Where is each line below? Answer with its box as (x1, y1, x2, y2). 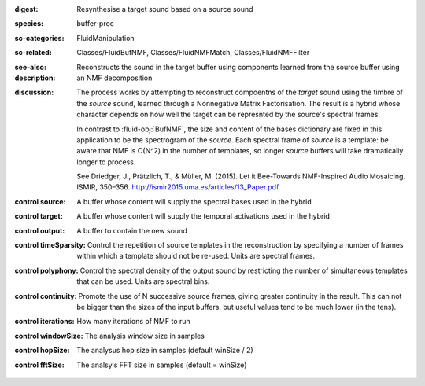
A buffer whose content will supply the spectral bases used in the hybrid (76, 197, 312, 206)
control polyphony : (14, 266, 79, 275)
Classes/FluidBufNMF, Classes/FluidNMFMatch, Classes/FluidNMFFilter (76, 48, 310, 57)
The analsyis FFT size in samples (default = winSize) (76, 360, 247, 369)
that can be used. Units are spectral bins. (76, 277, 210, 286)
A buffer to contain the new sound (76, 226, 188, 235)
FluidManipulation (76, 33, 135, 42)
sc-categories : (14, 33, 65, 42)
